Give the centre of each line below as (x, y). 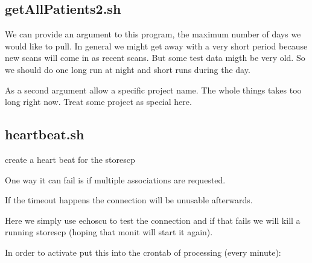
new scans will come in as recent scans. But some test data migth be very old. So (155, 58)
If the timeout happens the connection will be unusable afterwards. (129, 200)
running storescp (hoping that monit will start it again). (109, 232)
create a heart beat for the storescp (70, 159)
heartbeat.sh (45, 134)
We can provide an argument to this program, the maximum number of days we (153, 34)
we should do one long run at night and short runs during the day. (128, 69)
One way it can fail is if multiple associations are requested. (115, 179)
